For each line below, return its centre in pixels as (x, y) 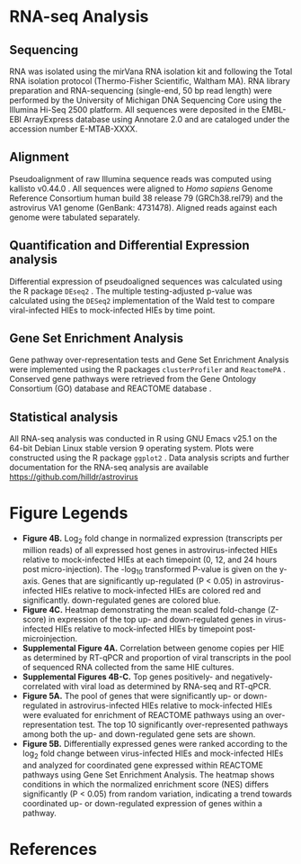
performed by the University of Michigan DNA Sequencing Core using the (146, 100)
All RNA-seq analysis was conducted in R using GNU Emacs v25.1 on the (143, 439)
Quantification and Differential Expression (129, 246)
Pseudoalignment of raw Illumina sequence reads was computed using (141, 178)
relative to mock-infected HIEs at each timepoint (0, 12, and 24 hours (150, 559)
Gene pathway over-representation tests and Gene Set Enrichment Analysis (149, 360)
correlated (41, 686)
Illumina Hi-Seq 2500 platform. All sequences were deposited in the (135, 109)
